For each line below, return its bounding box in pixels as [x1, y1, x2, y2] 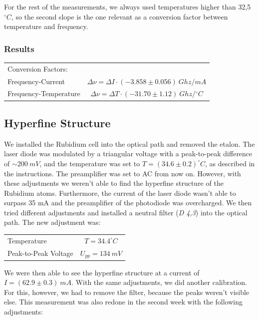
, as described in [205, 158, 255, 168]
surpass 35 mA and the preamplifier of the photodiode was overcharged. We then [4, 197, 252, 208]
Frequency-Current [7, 76, 65, 86]
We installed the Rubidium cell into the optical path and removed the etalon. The [4, 138, 255, 149]
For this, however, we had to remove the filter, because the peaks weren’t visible [4, 286, 250, 297]
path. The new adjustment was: [4, 217, 101, 227]
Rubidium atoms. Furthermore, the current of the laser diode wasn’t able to [4, 187, 236, 198]
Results [4, 42, 34, 55]
